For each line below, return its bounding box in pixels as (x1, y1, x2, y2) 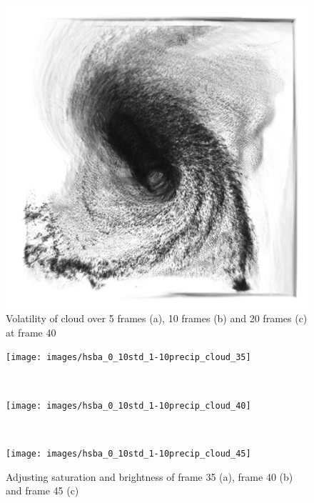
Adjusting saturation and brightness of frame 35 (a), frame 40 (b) (6, 469, 293, 484)
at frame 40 (6, 324, 56, 339)
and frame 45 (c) (6, 483, 79, 498)
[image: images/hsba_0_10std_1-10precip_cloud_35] (6, 352, 251, 363)
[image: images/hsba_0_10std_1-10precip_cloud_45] (6, 448, 251, 459)
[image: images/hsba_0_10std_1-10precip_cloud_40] (6, 400, 251, 411)
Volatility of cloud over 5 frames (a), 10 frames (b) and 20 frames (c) (6, 311, 308, 326)
